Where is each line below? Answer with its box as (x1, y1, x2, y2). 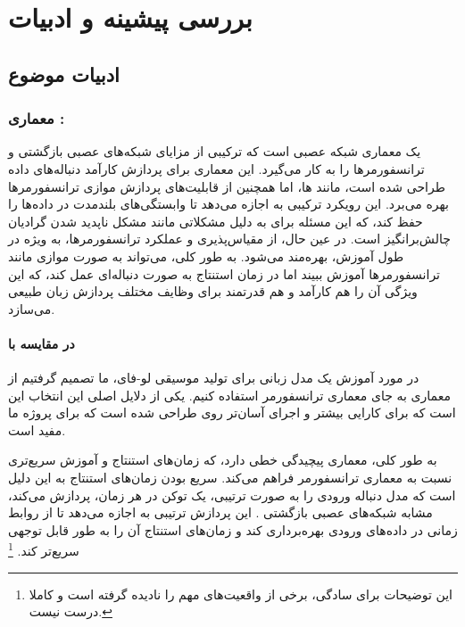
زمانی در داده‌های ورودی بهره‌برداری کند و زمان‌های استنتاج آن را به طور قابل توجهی (8, 520, 458, 539)
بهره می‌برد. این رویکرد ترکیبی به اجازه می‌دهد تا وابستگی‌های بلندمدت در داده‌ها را (8, 194, 449, 213)
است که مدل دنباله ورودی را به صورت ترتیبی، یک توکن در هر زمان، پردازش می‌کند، (8, 485, 456, 504)
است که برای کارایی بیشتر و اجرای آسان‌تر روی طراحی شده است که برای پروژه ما (8, 403, 456, 422)
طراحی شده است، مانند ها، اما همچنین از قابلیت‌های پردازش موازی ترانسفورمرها (8, 177, 445, 195)
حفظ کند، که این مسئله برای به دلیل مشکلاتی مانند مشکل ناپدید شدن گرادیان (8, 211, 423, 230)
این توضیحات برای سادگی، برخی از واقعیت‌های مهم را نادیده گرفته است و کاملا (29, 584, 453, 603)
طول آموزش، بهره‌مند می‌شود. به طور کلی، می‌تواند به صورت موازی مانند (8, 246, 404, 265)
